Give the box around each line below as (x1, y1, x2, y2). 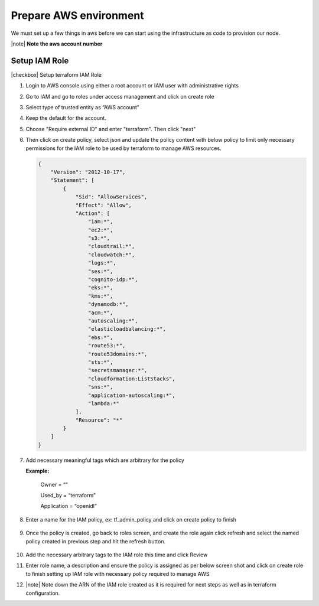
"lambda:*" (87, 400, 119, 407)
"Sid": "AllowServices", (75, 194, 148, 200)
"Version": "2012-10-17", (50, 168, 126, 175)
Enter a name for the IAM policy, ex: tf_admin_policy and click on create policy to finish (25, 516, 236, 523)
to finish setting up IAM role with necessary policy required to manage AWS (25, 570, 210, 577)
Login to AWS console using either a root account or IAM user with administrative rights (25, 82, 239, 89)
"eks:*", (87, 284, 113, 291)
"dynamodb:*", (87, 301, 129, 308)
